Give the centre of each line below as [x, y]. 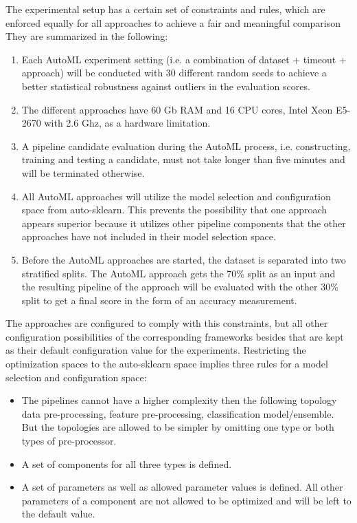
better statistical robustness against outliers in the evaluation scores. [166, 86]
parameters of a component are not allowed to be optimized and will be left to [186, 500]
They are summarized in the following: [87, 36]
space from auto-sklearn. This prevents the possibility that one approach [174, 210]
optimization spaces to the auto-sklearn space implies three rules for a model [167, 364]
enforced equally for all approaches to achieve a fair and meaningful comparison [173, 22]
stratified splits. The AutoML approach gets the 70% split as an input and [178, 273]
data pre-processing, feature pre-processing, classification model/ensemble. [178, 413]
